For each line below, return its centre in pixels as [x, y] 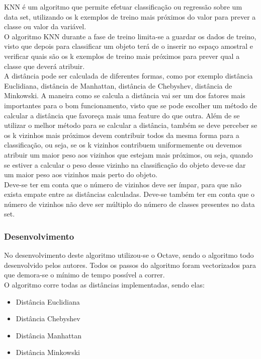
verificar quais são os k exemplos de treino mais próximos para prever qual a [122, 56]
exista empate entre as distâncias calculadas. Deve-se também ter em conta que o [129, 194]
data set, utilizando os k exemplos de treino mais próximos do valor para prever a [130, 16]
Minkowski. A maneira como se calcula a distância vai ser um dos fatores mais [125, 95]
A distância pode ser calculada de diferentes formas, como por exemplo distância [128, 76]
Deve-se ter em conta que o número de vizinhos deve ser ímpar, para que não [123, 184]
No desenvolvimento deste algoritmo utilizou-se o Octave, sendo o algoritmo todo [129, 255]
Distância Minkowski [48, 352]
